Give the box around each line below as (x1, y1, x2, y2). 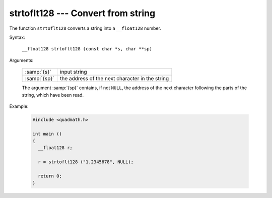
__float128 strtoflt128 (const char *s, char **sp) (22, 46, 153, 52)
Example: (9, 103, 29, 109)
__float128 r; (38, 145, 73, 151)
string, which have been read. (22, 92, 84, 98)
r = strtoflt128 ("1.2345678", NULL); (38, 159, 133, 165)
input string (59, 69, 88, 76)
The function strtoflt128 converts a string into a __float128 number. (9, 25, 161, 31)
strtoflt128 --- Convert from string (9, 8, 156, 19)
